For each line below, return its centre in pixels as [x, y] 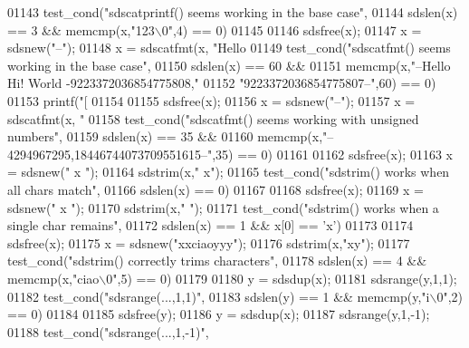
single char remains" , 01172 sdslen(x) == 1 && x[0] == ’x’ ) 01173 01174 [211, 225]
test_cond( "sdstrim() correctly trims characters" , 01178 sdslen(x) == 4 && [217, 261]
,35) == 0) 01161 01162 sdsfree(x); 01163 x [332, 154]
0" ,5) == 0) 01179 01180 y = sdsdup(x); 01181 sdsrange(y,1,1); [282, 278]
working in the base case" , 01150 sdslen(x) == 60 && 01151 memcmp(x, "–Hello [229, 65]
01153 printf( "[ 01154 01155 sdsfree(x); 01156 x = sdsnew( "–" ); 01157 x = [211, 100]
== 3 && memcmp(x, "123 [81, 29]
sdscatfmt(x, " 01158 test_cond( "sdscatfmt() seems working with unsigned [213, 118]
